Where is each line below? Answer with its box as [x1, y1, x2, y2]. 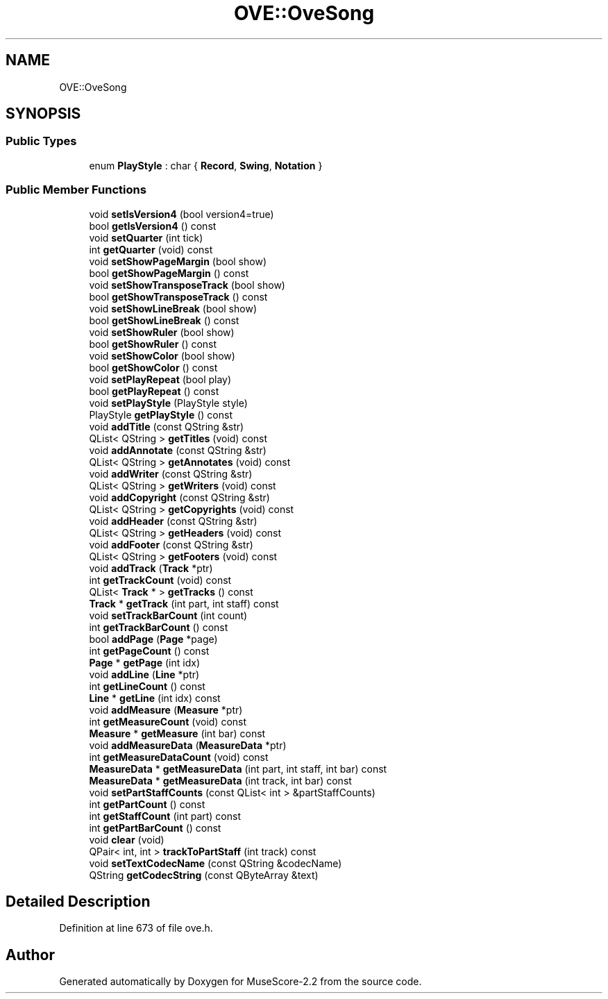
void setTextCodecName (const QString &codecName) [89, 857, 342, 869]
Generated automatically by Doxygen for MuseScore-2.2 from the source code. [59, 975, 422, 988]
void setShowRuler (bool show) [89, 326, 235, 338]
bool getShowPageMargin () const [89, 267, 249, 279]
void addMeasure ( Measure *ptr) [89, 703, 243, 716]
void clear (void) [89, 833, 164, 846]
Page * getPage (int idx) [89, 656, 200, 669]
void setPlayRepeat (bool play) [89, 373, 232, 385]
